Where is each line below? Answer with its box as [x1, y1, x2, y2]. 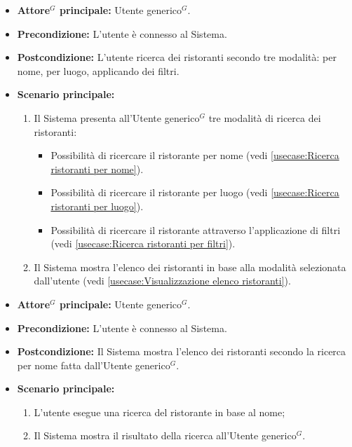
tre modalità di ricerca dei [208, 110, 321, 125]
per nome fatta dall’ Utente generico [17, 357, 170, 372]
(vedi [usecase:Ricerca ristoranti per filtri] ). [50, 236, 236, 251]
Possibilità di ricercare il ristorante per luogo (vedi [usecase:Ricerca [50, 185, 339, 200]
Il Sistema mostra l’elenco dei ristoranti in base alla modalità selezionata [34, 259, 346, 274]
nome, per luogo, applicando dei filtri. [17, 63, 180, 78]
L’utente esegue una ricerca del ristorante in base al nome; [34, 404, 285, 419]
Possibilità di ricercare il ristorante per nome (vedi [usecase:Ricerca [50, 148, 339, 163]
